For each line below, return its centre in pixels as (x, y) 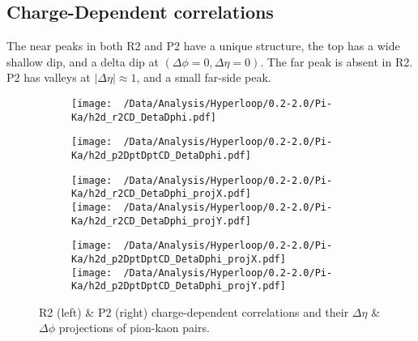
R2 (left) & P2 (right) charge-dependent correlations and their (194, 311)
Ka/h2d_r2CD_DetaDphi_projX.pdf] (161, 194)
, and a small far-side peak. (204, 77)
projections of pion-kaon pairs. (134, 328)
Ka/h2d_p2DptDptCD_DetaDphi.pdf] (161, 155)
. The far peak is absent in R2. (337, 61)
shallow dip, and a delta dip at (83, 61)
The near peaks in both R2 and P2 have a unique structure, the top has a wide (203, 46)
